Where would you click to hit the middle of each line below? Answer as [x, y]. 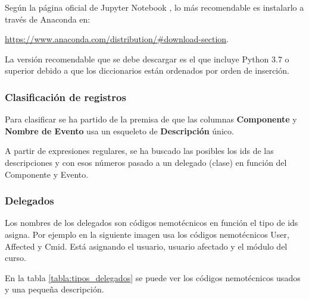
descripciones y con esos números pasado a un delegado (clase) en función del [146, 162]
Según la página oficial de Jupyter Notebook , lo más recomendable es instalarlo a [154, 7]
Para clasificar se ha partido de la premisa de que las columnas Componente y [151, 119]
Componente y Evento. [47, 174]
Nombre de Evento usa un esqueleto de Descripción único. [119, 130]
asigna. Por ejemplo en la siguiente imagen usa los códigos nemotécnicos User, [147, 234]
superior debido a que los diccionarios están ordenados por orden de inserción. [147, 70]
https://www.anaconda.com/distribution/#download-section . [117, 39]
